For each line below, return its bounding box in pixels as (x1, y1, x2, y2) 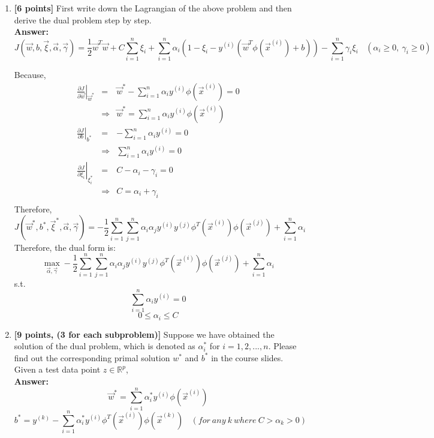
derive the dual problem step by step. (14, 13, 152, 26)
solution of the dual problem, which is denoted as (14, 340, 195, 352)
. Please (268, 340, 297, 352)
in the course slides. (211, 351, 284, 364)
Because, (14, 68, 46, 80)
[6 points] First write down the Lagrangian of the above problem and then (14, 2, 292, 14)
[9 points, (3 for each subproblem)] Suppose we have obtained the (14, 328, 275, 340)
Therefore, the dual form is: (14, 241, 116, 253)
